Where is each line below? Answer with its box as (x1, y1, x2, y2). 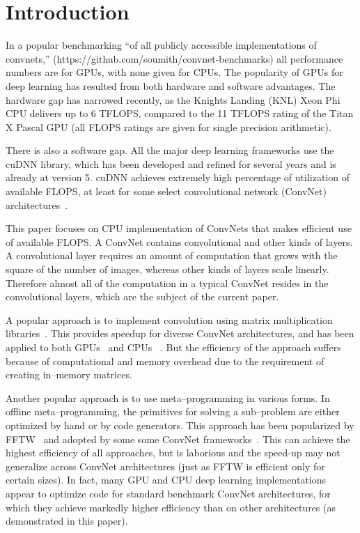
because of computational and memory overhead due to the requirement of (6, 353, 324, 368)
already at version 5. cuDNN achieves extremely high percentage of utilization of (6, 170, 350, 185)
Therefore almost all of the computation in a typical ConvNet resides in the (6, 275, 329, 290)
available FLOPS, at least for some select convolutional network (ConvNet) (6, 184, 327, 199)
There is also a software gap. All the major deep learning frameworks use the (6, 143, 334, 157)
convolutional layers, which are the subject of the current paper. (6, 289, 279, 304)
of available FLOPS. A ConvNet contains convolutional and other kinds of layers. (6, 234, 353, 249)
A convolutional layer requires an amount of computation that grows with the (6, 248, 338, 263)
